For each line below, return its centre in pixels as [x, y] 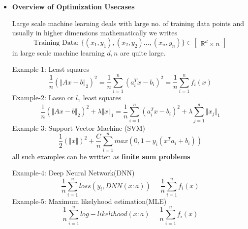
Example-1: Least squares [50, 69]
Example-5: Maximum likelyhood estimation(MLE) [89, 201]
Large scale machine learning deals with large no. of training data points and [128, 23]
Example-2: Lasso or [43, 98]
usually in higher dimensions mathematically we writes [95, 33]
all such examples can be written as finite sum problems [101, 156]
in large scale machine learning [58, 52]
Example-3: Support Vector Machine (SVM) [78, 128]
